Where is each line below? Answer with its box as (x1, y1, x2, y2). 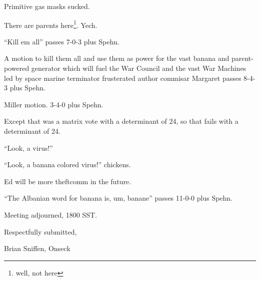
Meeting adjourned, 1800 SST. (4, 209, 97, 220)
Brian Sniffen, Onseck (4, 243, 70, 254)
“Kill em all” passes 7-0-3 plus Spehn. (4, 36, 119, 46)
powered (4, 63, 29, 73)
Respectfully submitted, (4, 226, 77, 237)
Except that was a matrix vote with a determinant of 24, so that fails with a (4, 116, 238, 126)
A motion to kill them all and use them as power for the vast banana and (4, 53, 229, 63)
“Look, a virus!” (4, 142, 53, 153)
